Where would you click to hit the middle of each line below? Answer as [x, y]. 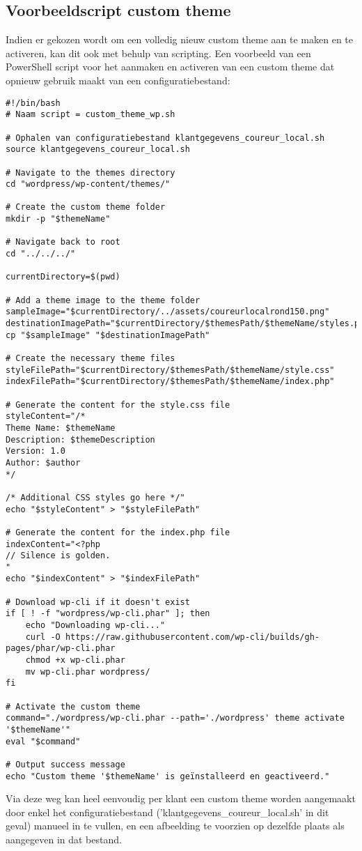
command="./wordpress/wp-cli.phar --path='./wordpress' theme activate [175, 718]
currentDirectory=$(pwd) [63, 277]
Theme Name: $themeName [61, 428]
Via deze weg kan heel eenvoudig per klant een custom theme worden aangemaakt [181, 798]
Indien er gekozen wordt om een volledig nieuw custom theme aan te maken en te [180, 39]
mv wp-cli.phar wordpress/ [88, 672]
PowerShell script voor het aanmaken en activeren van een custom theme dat [170, 67]
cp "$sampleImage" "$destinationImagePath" [108, 335]
